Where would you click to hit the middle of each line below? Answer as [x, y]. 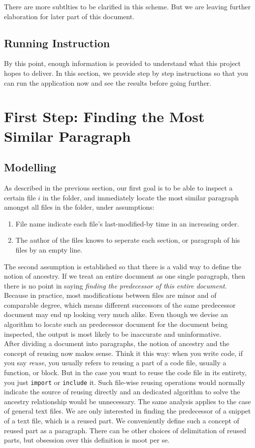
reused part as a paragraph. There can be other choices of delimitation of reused [125, 430]
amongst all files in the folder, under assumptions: [79, 207]
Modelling [30, 167]
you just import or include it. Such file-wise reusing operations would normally [125, 382]
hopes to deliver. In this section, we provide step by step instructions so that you [126, 73]
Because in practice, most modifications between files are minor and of [110, 295]
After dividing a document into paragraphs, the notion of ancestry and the [117, 343]
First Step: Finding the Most [104, 116]
